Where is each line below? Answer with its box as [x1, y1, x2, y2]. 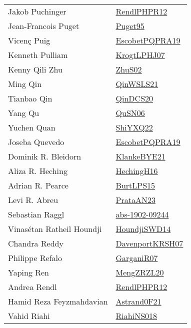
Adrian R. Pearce [8, 179, 68, 191]
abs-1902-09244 [115, 208, 169, 220]
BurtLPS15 [115, 179, 155, 191]
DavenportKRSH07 [115, 237, 183, 249]
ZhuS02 [115, 63, 142, 75]
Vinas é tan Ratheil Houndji [8, 223, 102, 234]
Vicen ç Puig [8, 34, 50, 46]
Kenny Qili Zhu [8, 63, 62, 75]
